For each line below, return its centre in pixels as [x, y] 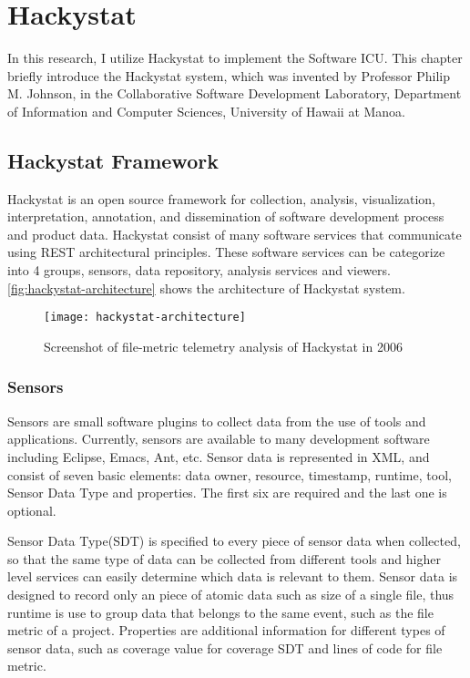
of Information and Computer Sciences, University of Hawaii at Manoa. [207, 111]
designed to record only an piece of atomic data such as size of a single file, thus [231, 595]
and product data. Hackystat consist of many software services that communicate [235, 234]
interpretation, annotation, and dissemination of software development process [226, 216]
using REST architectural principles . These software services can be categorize [226, 252]
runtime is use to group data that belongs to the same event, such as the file [220, 612]
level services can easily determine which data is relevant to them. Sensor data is [233, 576]
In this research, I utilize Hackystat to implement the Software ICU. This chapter [235, 58]
